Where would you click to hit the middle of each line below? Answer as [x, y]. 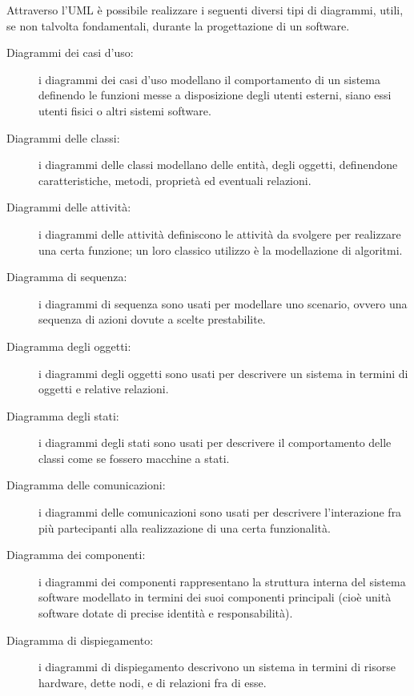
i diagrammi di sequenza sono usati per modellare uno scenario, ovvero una [223, 303]
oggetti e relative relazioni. [104, 389]
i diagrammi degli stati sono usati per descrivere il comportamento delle [215, 443]
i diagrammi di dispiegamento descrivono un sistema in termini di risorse [217, 667]
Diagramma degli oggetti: [69, 346]
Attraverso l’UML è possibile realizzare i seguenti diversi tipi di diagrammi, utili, [205, 10]
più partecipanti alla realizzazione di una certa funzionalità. [185, 527]
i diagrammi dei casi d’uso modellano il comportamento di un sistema [209, 79]
